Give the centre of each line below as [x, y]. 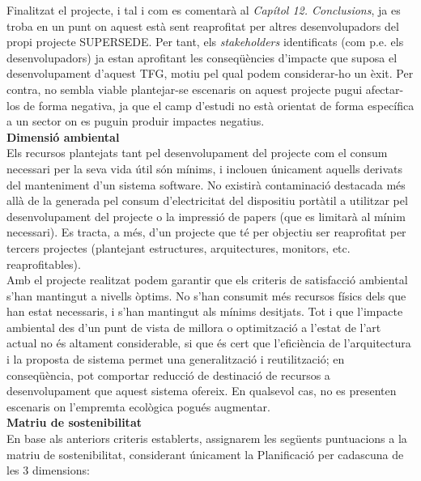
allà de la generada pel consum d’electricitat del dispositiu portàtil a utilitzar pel [207, 200]
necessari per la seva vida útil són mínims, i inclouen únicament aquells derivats [205, 168]
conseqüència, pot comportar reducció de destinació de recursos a [168, 375]
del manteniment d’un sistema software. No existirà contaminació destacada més [206, 184]
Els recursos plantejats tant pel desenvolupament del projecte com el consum [197, 153]
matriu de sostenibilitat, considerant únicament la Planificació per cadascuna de [205, 454]
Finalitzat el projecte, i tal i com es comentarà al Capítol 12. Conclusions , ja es [204, 10]
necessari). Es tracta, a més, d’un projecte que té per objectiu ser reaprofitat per [206, 232]
